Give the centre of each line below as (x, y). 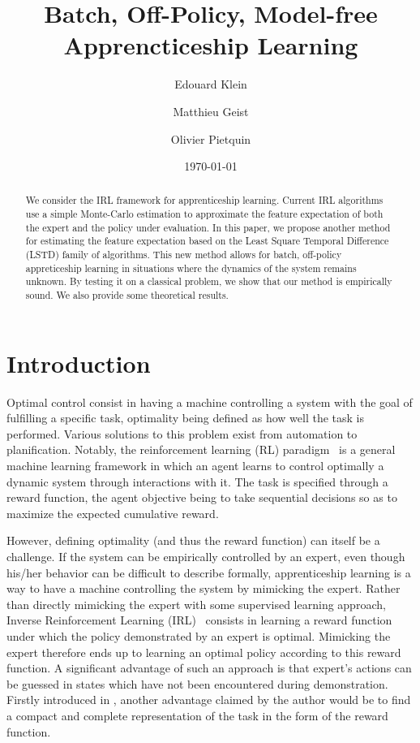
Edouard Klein (211, 84)
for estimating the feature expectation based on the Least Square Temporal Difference (207, 241)
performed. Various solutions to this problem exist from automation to (182, 433)
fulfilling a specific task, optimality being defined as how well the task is (185, 418)
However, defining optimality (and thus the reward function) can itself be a (193, 540)
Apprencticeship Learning (211, 45)
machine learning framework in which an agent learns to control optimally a (195, 466)
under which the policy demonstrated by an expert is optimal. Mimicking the (199, 635)
